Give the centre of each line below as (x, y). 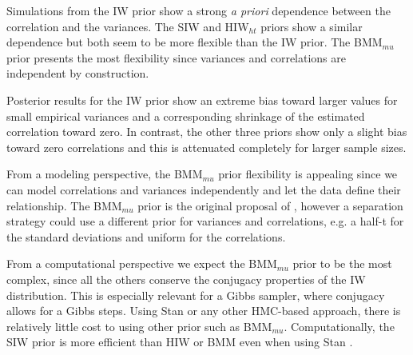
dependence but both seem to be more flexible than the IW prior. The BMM (195, 42)
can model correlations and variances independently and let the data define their (204, 189)
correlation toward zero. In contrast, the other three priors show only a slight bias (207, 132)
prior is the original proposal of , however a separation (270, 205)
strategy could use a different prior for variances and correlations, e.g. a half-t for (205, 221)
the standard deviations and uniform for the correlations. (146, 236)
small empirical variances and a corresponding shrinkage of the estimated (186, 116)
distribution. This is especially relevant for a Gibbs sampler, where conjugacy (196, 295)
